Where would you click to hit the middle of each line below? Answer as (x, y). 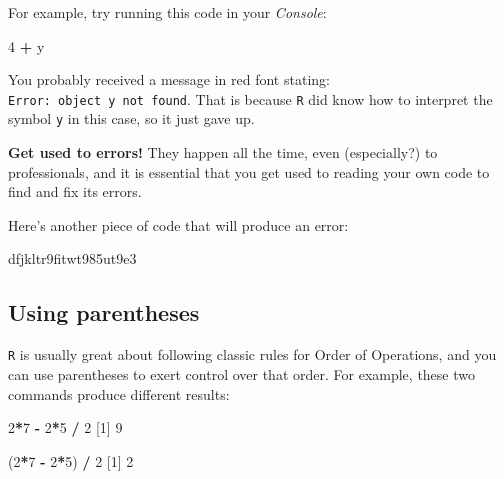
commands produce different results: (119, 393)
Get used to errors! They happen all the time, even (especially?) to (223, 152)
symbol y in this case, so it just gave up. (131, 118)
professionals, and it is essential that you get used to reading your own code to (249, 171)
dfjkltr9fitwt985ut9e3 (72, 258)
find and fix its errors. (75, 191)
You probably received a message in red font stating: (169, 79)
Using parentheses (104, 312)
